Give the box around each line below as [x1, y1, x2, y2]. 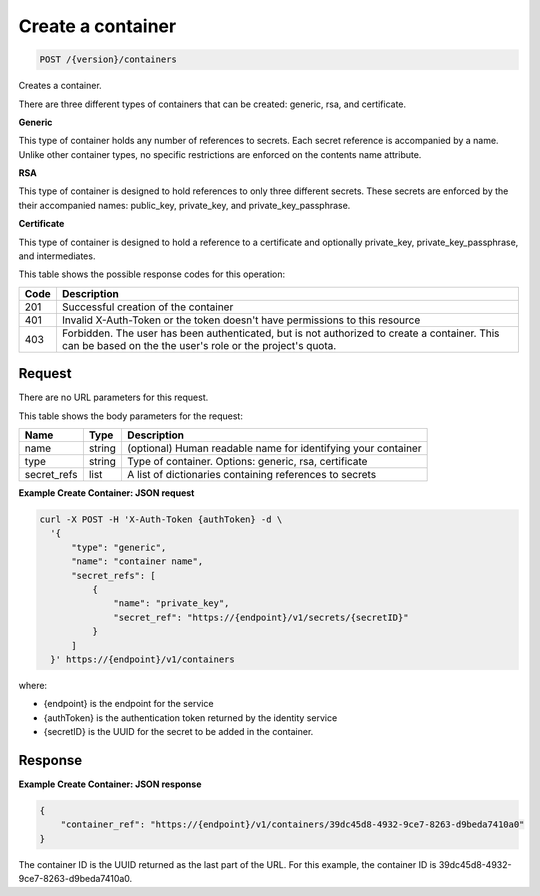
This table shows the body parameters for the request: [18, 410, 244, 422]
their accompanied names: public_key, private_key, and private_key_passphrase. [18, 199, 351, 211]
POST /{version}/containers [39, 54, 177, 65]
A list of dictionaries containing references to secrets [126, 468, 377, 482]
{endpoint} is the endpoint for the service [43, 698, 214, 710]
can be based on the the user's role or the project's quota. [61, 338, 337, 352]
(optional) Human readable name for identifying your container [126, 441, 422, 455]
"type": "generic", [71, 541, 167, 553]
